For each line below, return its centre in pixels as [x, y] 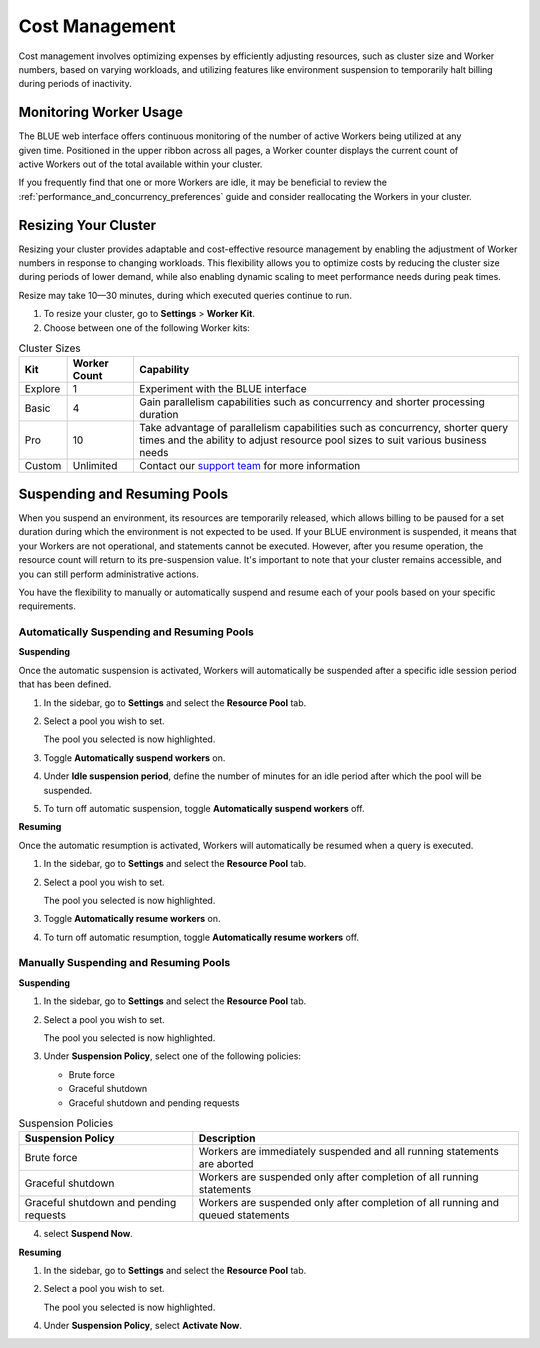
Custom [43, 466]
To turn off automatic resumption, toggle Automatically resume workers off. [201, 937]
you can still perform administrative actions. [109, 574]
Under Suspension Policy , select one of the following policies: [172, 1056]
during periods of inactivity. [75, 84]
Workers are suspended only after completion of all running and [349, 1203]
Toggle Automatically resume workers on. [132, 919]
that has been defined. [65, 684]
